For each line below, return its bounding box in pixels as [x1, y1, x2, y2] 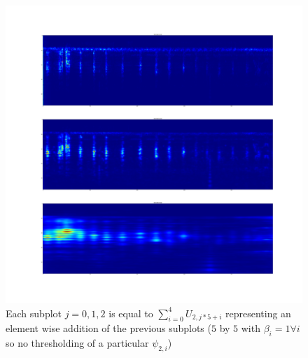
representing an [225, 305, 291, 320]
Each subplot [6, 305, 62, 320]
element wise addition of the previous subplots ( [6, 321, 211, 336]
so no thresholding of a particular [6, 336, 149, 350]
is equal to [108, 305, 153, 320]
